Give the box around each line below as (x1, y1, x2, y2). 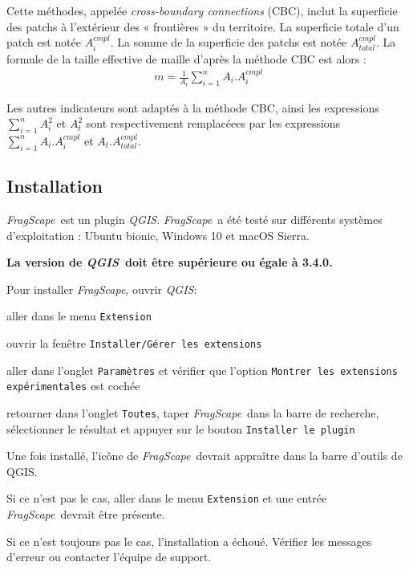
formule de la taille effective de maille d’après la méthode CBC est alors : (6, 50, 366, 67)
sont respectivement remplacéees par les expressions (86, 115, 341, 132)
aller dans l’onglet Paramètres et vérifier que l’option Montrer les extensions (6, 361, 398, 378)
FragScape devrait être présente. (6, 506, 165, 523)
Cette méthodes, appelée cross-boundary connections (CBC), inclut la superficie (6, 2, 398, 18)
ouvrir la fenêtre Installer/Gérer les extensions (6, 334, 262, 351)
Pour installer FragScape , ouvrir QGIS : (6, 280, 197, 297)
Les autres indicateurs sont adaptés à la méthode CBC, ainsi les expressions (6, 99, 379, 116)
